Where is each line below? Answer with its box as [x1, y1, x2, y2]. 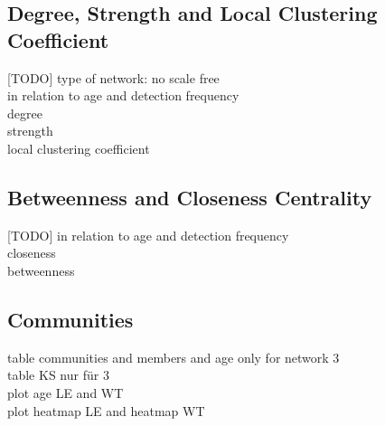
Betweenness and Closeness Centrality [7, 183, 372, 211]
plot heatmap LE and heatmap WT [7, 401, 205, 420]
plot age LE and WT [7, 383, 124, 402]
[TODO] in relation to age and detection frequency [7, 225, 289, 244]
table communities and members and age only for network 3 [7, 347, 340, 366]
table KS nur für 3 [7, 365, 109, 384]
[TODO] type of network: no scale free [7, 68, 220, 87]
